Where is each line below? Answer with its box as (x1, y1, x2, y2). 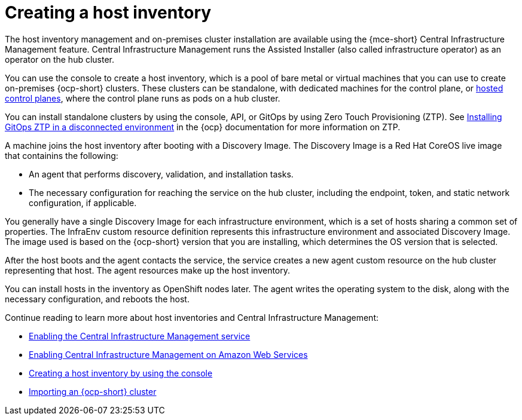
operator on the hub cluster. (5, 54, 115, 65)
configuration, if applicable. (29, 197, 137, 208)
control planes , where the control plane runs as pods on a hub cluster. (5, 93, 280, 103)
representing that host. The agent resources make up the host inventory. (5, 265, 291, 275)
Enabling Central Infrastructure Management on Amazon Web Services (29, 349, 308, 360)
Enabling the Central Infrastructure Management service (29, 330, 251, 341)
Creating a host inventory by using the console (29, 367, 213, 378)
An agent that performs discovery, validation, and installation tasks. (29, 168, 294, 179)
